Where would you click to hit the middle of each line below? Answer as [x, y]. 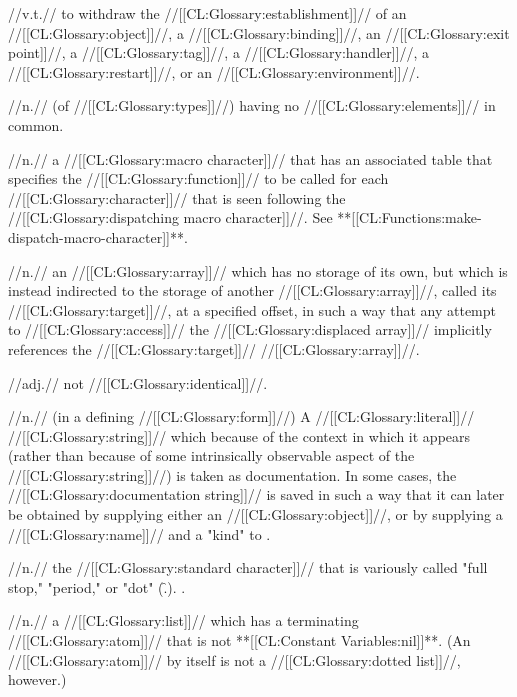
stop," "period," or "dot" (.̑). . [97, 586]
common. [36, 124]
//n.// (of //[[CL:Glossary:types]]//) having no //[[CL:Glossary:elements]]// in [252, 105]
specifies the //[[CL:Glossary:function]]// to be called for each [198, 178]
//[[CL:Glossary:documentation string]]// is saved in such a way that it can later [256, 494]
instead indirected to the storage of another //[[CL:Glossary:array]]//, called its [252, 290]
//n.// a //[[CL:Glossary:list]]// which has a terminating [183, 620]
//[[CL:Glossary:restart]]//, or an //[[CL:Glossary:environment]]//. [214, 71]
